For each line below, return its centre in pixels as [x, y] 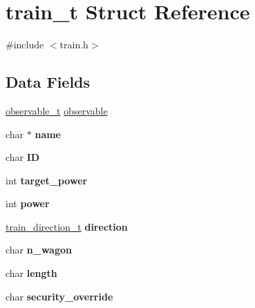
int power [28, 203]
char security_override [59, 296]
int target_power [47, 180]
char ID [23, 157]
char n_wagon [39, 250]
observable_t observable [57, 110]
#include [25, 45]
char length [31, 273]
